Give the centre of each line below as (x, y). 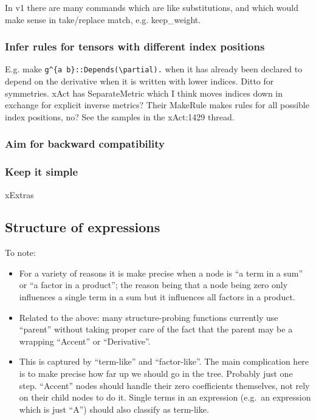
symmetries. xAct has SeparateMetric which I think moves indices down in (144, 93)
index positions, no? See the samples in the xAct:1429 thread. (120, 116)
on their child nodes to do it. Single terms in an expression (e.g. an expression (165, 397)
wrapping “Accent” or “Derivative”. (85, 341)
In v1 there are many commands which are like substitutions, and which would (152, 7)
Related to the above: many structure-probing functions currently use (149, 317)
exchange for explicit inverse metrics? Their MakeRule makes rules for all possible (157, 105)
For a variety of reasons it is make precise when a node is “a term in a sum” (161, 273)
